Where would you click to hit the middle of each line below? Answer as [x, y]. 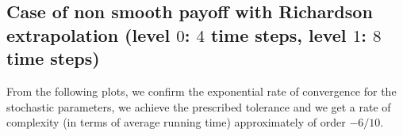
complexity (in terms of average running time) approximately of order [176, 122]
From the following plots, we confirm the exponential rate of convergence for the [201, 91]
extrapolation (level [88, 34]
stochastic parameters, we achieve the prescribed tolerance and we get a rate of [199, 106]
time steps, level [278, 34]
